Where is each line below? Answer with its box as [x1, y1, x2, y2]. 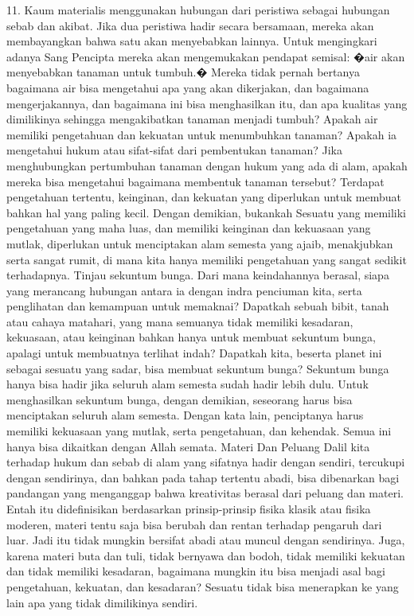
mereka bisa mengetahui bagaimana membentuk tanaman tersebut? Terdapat [6, 173, 385, 189]
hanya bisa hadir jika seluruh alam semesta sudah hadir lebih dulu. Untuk [6, 376, 369, 392]
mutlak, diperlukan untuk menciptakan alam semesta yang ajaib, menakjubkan [6, 235, 393, 251]
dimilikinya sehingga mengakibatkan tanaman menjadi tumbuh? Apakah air [6, 111, 378, 127]
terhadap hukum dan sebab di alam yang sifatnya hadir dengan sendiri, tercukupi [6, 454, 405, 470]
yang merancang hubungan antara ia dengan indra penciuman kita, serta [6, 282, 362, 298]
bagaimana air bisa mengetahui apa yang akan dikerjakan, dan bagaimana [6, 79, 369, 96]
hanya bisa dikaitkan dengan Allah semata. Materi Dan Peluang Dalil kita [6, 438, 370, 454]
